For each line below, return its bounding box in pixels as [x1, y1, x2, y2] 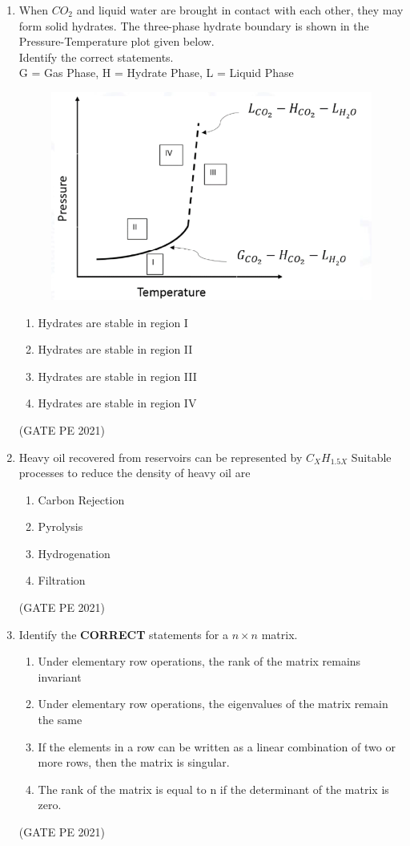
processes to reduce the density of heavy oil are [18, 464, 251, 481]
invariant [38, 668, 82, 685]
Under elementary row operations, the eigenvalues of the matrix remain [38, 695, 388, 712]
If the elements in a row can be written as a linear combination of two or [38, 738, 396, 755]
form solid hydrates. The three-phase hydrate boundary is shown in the [18, 17, 369, 34]
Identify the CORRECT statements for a [18, 625, 228, 642]
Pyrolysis [38, 518, 83, 535]
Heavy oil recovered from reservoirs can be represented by [18, 448, 303, 465]
